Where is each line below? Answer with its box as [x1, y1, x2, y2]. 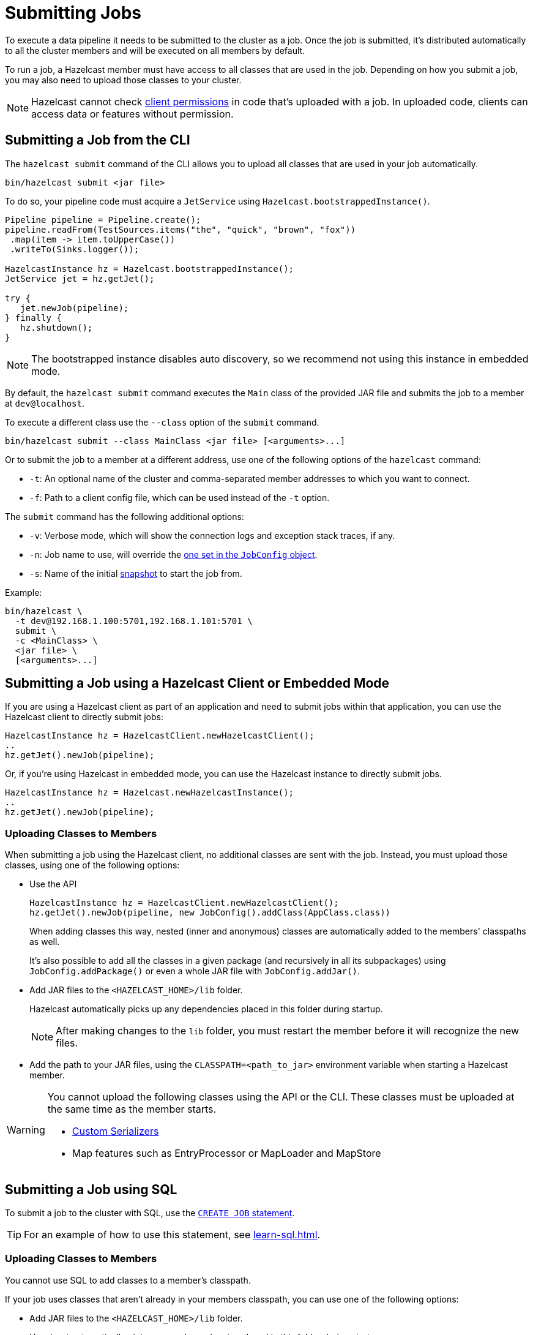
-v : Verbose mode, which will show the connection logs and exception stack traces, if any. [29, 530, 395, 541]
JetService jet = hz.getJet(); [5, 273, 155, 284]
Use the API [29, 879, 77, 890]
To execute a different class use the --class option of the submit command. [5, 416, 319, 427]
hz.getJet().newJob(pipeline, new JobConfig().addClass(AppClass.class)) [29, 908, 391, 918]
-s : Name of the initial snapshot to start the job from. [29, 568, 242, 579]
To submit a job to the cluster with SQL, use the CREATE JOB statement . [5, 1208, 295, 1219]
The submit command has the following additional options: [5, 511, 244, 522]
